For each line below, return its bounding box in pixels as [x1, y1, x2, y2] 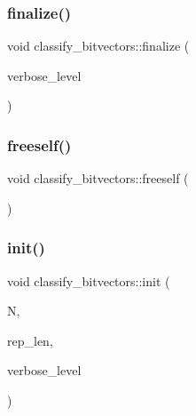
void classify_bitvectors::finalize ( [7, 36, 190, 55]
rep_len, [7, 331, 53, 349]
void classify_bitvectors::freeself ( [7, 169, 189, 188]
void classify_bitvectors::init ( [7, 271, 170, 290]
